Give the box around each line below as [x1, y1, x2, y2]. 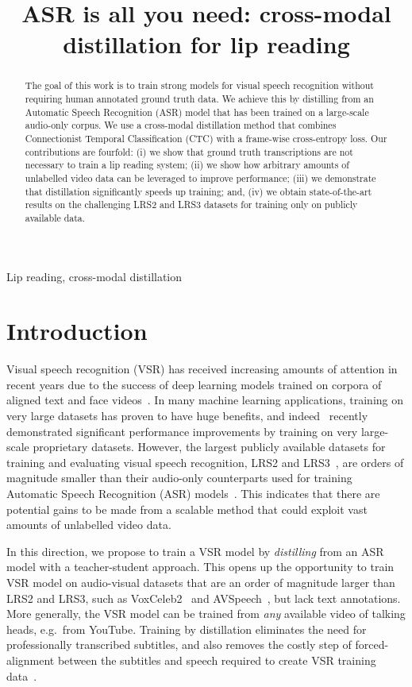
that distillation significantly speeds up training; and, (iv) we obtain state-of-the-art [25, 184, 372, 198]
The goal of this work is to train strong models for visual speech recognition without [25, 79, 374, 92]
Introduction [6, 315, 148, 347]
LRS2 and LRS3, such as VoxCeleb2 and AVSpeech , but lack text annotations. [6, 589, 401, 606]
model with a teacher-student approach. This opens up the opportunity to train [6, 558, 395, 575]
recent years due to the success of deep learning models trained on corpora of [6, 376, 382, 392]
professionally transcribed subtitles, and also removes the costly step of [6, 636, 352, 653]
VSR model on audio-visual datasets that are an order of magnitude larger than [6, 574, 395, 591]
